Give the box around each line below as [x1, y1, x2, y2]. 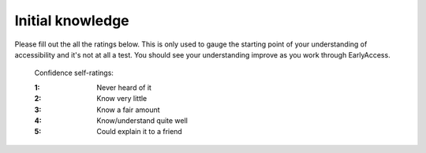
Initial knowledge [14, 12, 129, 29]
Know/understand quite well [96, 115, 189, 125]
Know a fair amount [96, 105, 161, 114]
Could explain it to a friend [96, 127, 183, 136]
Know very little [96, 94, 148, 103]
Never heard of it [96, 83, 151, 92]
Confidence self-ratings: [34, 68, 114, 78]
